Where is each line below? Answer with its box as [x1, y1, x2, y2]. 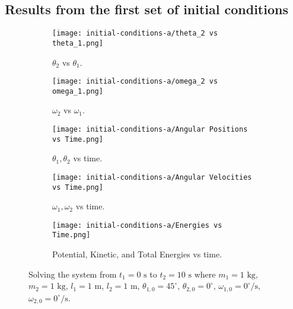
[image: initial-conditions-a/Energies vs [52, 221, 222, 230]
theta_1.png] [52, 39, 103, 47]
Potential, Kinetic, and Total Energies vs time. [52, 248, 222, 260]
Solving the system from [28, 267, 117, 280]
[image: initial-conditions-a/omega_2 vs [52, 77, 218, 86]
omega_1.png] [52, 87, 103, 95]
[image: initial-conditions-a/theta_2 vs [52, 29, 218, 38]
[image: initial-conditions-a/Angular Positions [52, 125, 248, 134]
